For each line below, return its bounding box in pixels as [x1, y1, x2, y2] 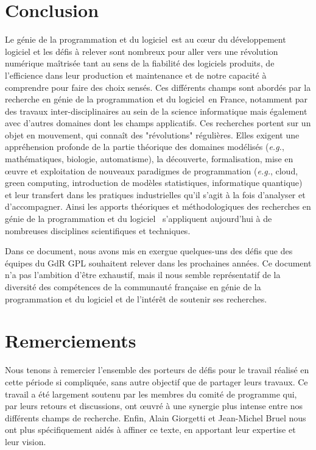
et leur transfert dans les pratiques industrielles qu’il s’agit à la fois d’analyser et [5, 188, 306, 201]
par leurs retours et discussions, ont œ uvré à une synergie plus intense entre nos [5, 399, 303, 412]
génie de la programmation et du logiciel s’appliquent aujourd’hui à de [5, 212, 272, 225]
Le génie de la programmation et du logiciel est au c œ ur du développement [5, 33, 286, 46]
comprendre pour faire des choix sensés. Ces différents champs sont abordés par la [5, 80, 311, 93]
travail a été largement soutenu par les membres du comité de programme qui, [5, 387, 297, 400]
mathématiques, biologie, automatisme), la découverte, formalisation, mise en [5, 152, 293, 165]
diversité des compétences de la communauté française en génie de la [5, 280, 261, 293]
